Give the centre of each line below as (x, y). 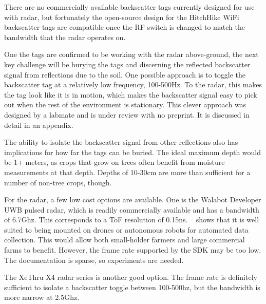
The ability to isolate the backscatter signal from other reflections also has (121, 142)
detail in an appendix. (39, 125)
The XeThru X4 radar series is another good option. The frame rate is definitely (131, 277)
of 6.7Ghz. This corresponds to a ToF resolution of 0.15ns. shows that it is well (132, 220)
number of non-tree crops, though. (58, 182)
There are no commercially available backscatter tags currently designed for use (129, 7)
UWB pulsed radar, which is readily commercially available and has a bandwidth (132, 209)
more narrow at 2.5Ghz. (42, 297)
